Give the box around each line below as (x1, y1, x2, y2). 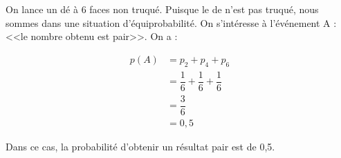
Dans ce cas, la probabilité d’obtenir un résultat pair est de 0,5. (6, 139, 275, 153)
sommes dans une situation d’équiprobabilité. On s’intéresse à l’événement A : (6, 15, 337, 30)
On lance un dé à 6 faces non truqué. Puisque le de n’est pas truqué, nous (6, 2, 319, 16)
